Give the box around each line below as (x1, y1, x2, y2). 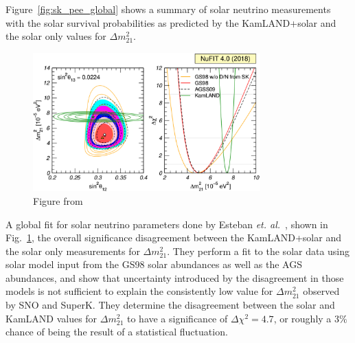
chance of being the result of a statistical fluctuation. (5, 324, 228, 339)
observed (303, 284, 340, 298)
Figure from (33, 193, 83, 208)
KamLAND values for (5, 311, 98, 325)
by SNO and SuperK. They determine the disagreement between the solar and (5, 298, 335, 312)
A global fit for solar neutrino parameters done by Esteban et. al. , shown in (5, 217, 328, 231)
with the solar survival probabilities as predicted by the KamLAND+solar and (5, 15, 336, 30)
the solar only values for (5, 29, 106, 43)
